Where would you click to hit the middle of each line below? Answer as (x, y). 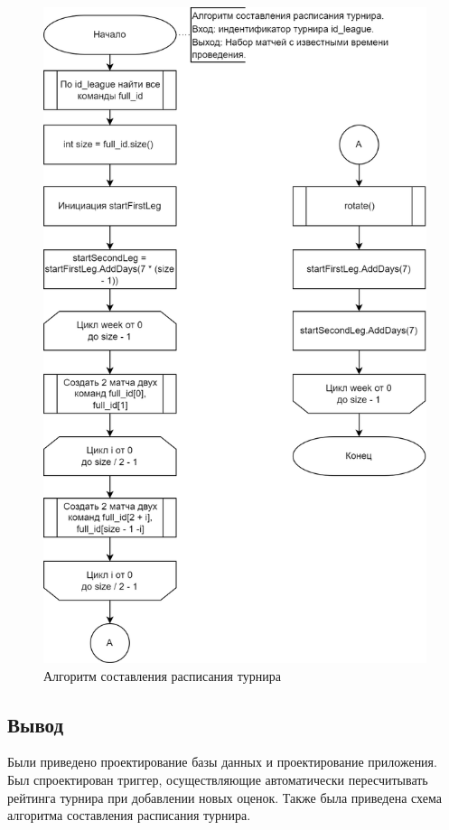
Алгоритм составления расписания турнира (162, 675)
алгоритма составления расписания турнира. (129, 815)
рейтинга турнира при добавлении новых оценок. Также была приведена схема (224, 797)
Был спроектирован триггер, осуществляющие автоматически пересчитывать (218, 780)
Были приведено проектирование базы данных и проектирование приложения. (222, 762)
